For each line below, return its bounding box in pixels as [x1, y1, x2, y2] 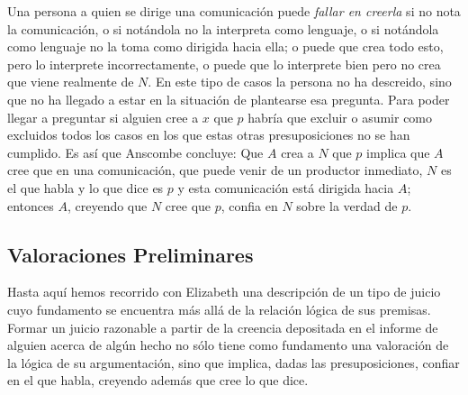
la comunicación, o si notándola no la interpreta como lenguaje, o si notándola [7, 19, 439, 38]
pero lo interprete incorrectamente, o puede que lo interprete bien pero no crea [7, 54, 441, 73]
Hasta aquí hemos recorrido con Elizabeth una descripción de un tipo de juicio [7, 282, 441, 301]
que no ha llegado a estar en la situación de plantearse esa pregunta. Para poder [7, 89, 450, 108]
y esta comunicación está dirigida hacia [177, 178, 394, 197]
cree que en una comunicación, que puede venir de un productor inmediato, [7, 161, 423, 179]
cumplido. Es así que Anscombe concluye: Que [7, 142, 264, 161]
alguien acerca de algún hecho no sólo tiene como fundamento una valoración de [7, 335, 449, 354]
